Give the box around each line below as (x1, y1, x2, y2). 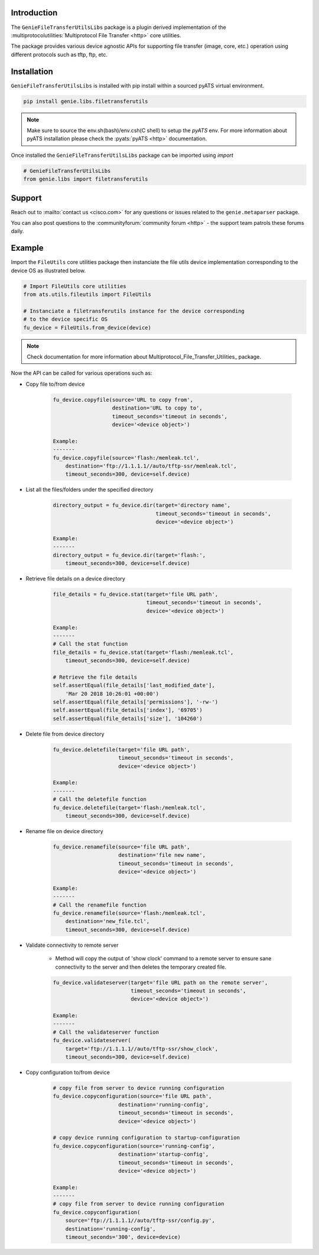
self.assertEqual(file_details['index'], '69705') (53, 707, 203, 714)
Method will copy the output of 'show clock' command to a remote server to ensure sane (55, 955, 272, 962)
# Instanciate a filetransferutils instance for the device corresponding (23, 308, 245, 314)
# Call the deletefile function (53, 796, 147, 803)
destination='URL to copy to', (112, 405, 203, 411)
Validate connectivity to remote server (25, 941, 119, 948)
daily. (11, 228, 24, 235)
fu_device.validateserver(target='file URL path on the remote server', (53, 979, 268, 986)
